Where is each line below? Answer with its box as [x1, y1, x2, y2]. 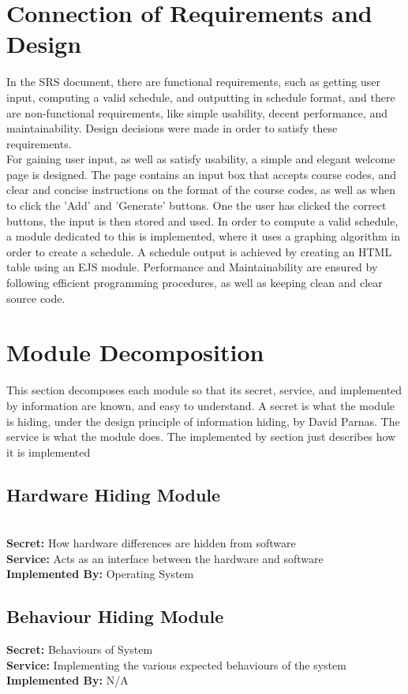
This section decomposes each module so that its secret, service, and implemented [6, 382, 402, 398]
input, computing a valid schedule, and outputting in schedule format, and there [6, 88, 395, 105]
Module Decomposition [6, 336, 264, 368]
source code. [6, 289, 66, 306]
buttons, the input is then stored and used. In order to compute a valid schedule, [6, 212, 399, 229]
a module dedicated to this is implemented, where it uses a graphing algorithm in [6, 228, 400, 244]
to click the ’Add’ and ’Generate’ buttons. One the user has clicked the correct [6, 197, 387, 214]
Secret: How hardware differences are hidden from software [6, 535, 296, 551]
